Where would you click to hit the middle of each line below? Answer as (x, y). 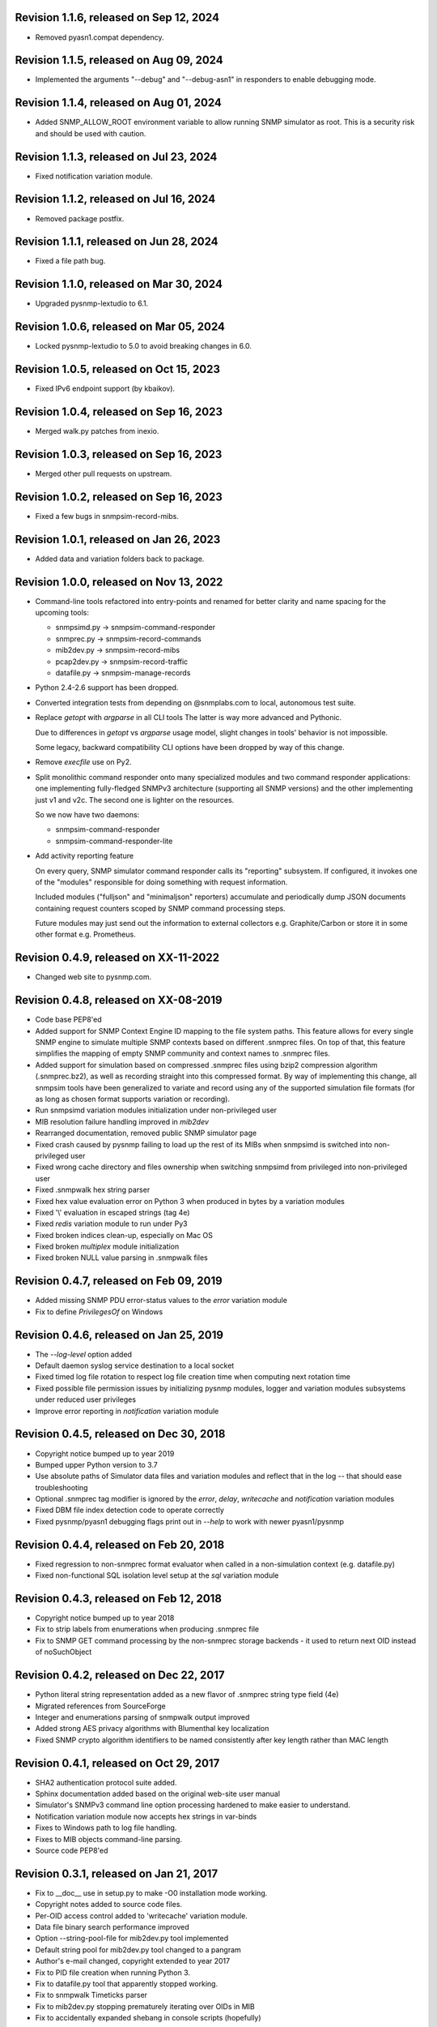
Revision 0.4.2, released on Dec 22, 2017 (120, 1676)
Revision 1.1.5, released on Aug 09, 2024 (119, 60)
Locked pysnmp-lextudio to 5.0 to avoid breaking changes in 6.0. (144, 346)
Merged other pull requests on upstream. (104, 474)
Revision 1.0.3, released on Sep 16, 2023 (119, 454)
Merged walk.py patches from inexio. (97, 431)
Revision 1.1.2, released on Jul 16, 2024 (115, 199)
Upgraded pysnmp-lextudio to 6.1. (92, 303)
